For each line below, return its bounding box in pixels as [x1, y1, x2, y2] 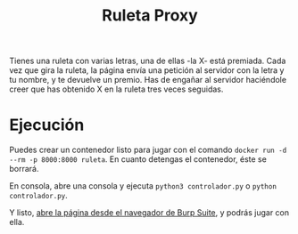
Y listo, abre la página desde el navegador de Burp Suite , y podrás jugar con [9, 207, 290, 218]
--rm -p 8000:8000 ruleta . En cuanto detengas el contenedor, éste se [9, 154, 268, 165]
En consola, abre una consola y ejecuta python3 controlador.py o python [9, 181, 277, 191]
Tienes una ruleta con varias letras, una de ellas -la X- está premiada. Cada [9, 55, 286, 67]
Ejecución [9, 115, 85, 135]
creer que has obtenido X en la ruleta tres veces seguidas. [9, 84, 224, 94]
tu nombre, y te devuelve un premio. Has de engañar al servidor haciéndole [9, 75, 287, 85]
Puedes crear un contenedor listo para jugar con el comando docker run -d [9, 144, 287, 156]
